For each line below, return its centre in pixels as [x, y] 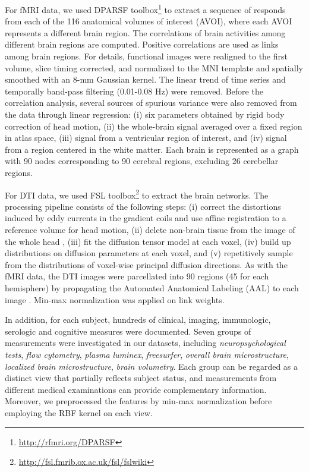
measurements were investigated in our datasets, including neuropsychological [145, 343]
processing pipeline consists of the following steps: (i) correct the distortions [143, 206]
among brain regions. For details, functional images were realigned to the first [146, 56]
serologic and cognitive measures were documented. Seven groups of [128, 331]
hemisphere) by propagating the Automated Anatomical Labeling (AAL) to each [152, 287]
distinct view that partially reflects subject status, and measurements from [141, 378]
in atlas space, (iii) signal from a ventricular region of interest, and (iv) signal [146, 138]
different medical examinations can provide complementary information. [136, 389]
